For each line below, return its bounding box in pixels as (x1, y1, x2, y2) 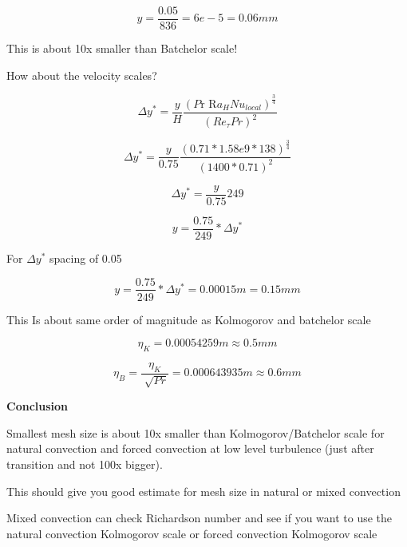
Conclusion (6, 398, 69, 414)
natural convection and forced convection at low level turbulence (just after (6, 440, 374, 457)
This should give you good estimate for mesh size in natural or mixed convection (6, 482, 401, 499)
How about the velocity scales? (6, 66, 157, 83)
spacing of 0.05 (49, 249, 122, 266)
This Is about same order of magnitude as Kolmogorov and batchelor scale (6, 311, 371, 327)
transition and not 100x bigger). (6, 455, 163, 472)
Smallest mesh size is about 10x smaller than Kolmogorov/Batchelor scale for (6, 424, 385, 441)
